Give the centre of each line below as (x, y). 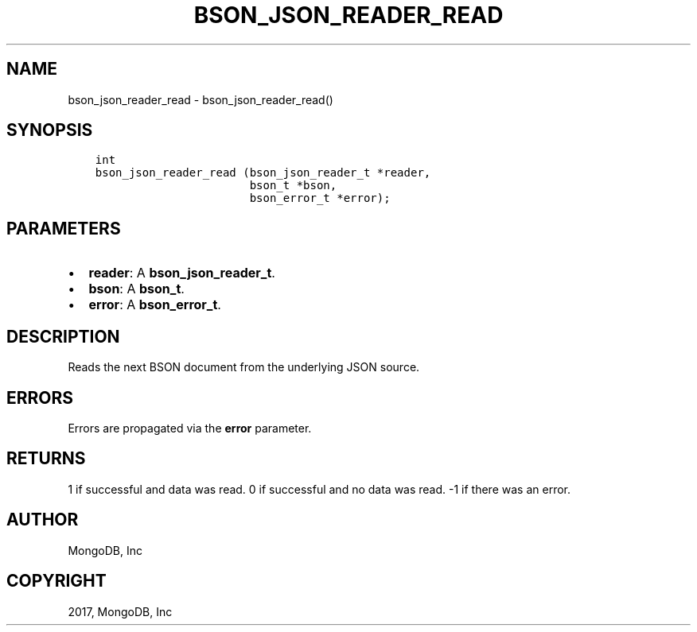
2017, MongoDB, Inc (120, 611)
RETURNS (46, 459)
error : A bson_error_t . (155, 305)
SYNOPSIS (50, 130)
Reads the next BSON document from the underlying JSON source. (244, 367)
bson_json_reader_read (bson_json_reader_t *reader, (263, 173)
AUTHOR (43, 520)
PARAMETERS (64, 228)
